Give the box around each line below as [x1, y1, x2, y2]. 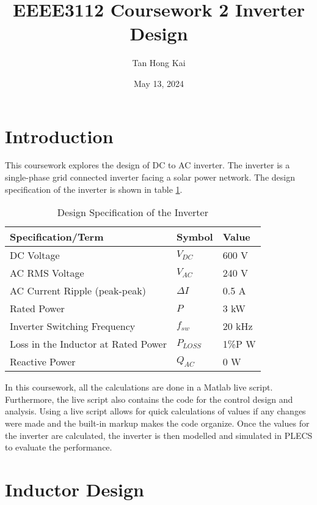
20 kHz [222, 319, 253, 334]
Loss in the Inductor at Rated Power [10, 337, 167, 351]
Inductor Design [5, 476, 144, 501]
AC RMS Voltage [10, 266, 84, 280]
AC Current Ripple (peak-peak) [10, 283, 146, 298]
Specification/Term [10, 230, 104, 244]
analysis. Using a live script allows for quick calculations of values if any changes [5, 405, 306, 417]
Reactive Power [10, 354, 76, 369]
